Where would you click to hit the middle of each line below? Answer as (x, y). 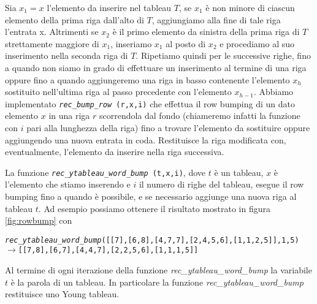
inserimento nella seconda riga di (67, 55)
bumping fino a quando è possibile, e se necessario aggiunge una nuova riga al (151, 196)
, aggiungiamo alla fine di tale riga (216, 19)
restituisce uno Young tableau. (62, 294)
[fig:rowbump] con (39, 220)
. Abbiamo (273, 92)
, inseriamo (131, 43)
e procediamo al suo (257, 43)
